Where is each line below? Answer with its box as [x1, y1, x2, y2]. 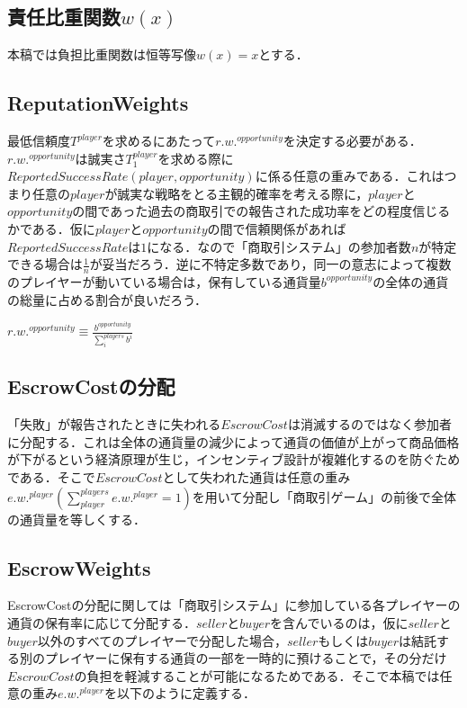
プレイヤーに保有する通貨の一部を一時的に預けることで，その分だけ [44, 649, 447, 668]
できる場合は [7, 255, 83, 273]
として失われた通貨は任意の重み [162, 468, 351, 487]
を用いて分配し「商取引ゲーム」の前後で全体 [192, 487, 457, 506]
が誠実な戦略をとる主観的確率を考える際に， [104, 184, 369, 202]
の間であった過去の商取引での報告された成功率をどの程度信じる [72, 202, 451, 220]
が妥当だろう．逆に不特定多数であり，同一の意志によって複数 [89, 255, 452, 273]
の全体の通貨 [373, 272, 449, 291]
